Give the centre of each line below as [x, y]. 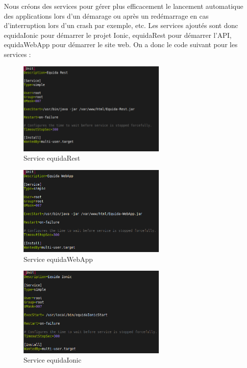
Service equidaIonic [52, 360]
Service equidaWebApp [58, 259]
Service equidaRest [52, 158]
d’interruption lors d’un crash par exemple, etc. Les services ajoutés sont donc [121, 25]
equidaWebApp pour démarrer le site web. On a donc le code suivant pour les [121, 44]
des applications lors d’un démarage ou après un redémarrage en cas [106, 15]
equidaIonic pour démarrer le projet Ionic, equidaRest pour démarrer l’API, [118, 35]
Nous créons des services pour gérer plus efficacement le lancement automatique [124, 6]
